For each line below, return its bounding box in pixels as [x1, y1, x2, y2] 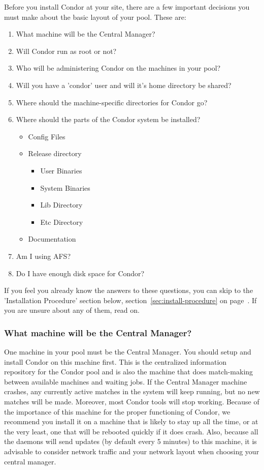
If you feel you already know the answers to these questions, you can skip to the [4, 285, 253, 296]
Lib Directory [40, 199, 83, 210]
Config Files [28, 131, 65, 141]
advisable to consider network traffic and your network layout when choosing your [4, 446, 259, 457]
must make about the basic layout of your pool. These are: [4, 11, 186, 22]
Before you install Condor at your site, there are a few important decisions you [4, 2, 250, 12]
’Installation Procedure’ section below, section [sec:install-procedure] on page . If [4, 295, 257, 305]
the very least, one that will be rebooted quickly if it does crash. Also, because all [4, 426, 258, 436]
